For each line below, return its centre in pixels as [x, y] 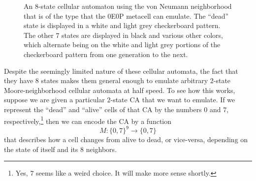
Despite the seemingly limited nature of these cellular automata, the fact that [121, 71]
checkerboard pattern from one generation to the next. [106, 54]
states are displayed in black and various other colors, [143, 35]
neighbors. [101, 149]
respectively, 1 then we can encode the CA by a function [88, 120]
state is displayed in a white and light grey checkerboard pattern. [122, 25]
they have [19, 80]
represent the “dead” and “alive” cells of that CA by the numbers [103, 109]
